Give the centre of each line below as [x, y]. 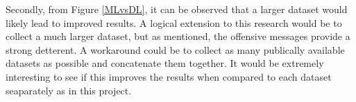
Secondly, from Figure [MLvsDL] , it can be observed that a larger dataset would [177, 9]
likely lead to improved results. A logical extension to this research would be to [174, 22]
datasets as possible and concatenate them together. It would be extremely [165, 63]
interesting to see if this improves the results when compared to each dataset [169, 76]
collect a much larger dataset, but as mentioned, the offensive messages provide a [178, 36]
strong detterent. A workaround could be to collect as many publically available [175, 49]
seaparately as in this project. [69, 90]
